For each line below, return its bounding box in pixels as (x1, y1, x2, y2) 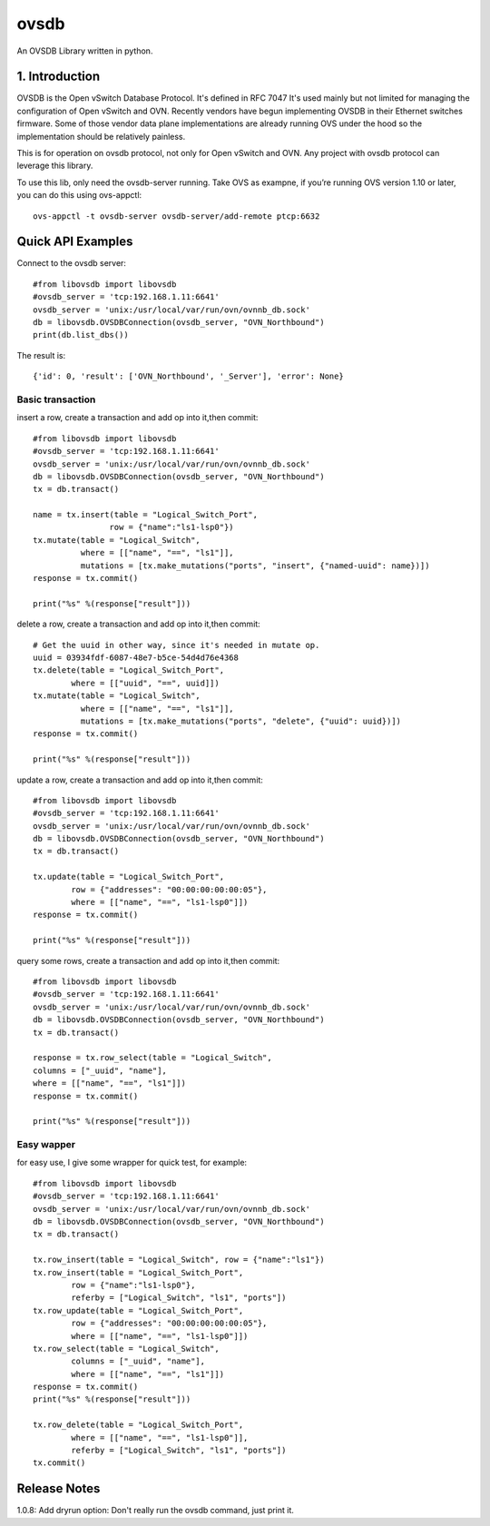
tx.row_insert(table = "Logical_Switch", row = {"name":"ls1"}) (33, 1255, 326, 1265)
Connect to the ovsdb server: (16, 258, 127, 269)
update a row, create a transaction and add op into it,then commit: (16, 774, 263, 785)
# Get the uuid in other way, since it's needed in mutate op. (33, 640, 320, 650)
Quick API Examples (16, 234, 133, 250)
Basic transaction (16, 393, 96, 406)
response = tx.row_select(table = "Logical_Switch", (33, 1053, 272, 1063)
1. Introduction (16, 69, 100, 84)
